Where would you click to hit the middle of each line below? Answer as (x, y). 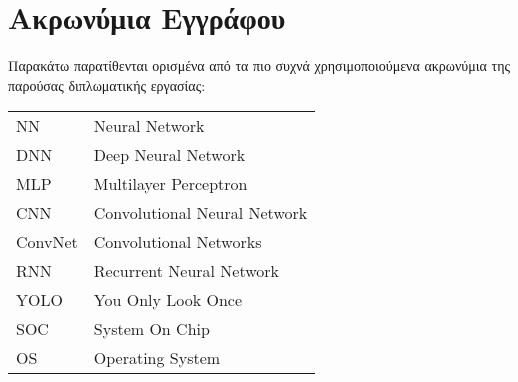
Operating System (157, 358)
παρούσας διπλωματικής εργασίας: (107, 84)
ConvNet (47, 242)
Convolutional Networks (177, 242)
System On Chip (151, 329)
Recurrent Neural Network (186, 271)
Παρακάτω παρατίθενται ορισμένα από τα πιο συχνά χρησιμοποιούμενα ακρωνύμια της (259, 65)
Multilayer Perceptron (170, 184)
